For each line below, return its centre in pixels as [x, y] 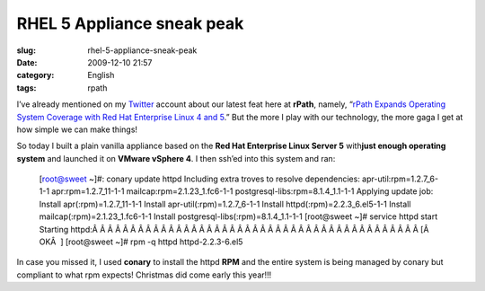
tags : [26, 88]
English [101, 75]
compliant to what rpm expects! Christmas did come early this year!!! [144, 275]
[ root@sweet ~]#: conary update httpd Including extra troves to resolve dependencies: [200, 179]
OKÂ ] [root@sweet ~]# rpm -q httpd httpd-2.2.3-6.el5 [141, 242]
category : [35, 75]
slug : [26, 50]
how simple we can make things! [77, 129]
